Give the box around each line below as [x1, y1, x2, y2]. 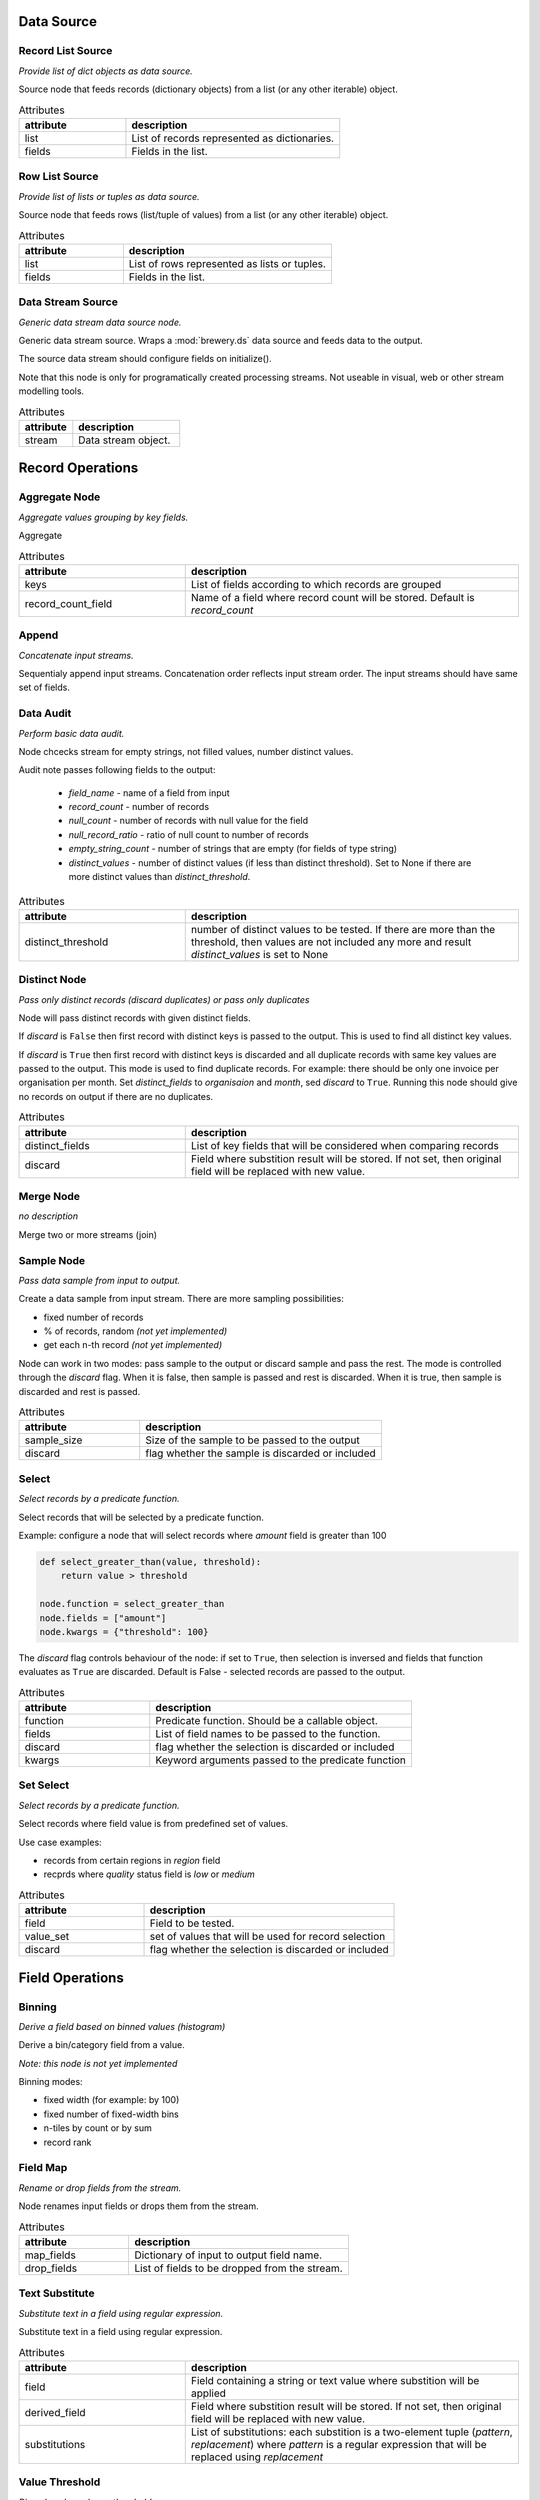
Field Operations [18, 1969, 124, 1986]
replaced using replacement [190, 2450, 324, 2464]
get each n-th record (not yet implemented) [43, 1339, 223, 1351]
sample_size [24, 1433, 83, 1447]
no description [18, 1210, 79, 1222]
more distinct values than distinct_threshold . [68, 871, 251, 883]
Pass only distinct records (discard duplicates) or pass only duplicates [18, 993, 310, 1005]
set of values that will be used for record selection [149, 1930, 386, 1944]
